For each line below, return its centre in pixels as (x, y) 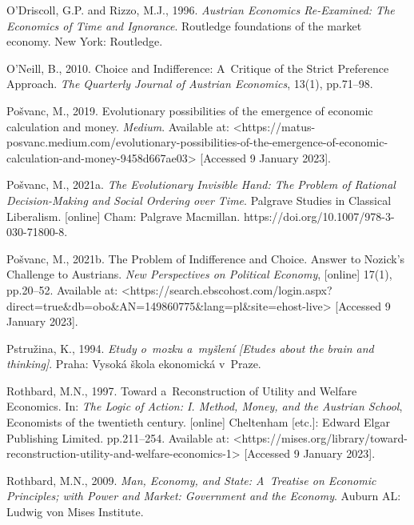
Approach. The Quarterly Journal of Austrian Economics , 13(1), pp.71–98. (190, 84)
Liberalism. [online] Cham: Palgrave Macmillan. (123, 216)
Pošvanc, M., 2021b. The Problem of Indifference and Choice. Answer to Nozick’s (206, 258)
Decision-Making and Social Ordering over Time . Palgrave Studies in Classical (199, 200)
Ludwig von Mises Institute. (75, 512)
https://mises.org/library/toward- (324, 437)
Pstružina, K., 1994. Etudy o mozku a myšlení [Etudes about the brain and (190, 348)
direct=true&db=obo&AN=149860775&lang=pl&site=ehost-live (165, 305)
